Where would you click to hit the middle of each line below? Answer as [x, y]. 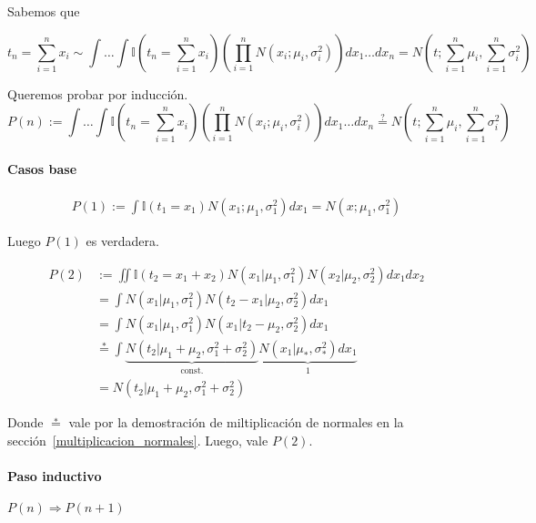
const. [192, 370]
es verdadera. [122, 241]
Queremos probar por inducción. [98, 93]
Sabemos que [44, 11]
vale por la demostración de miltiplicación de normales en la [236, 422]
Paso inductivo [55, 475]
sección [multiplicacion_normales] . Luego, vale [138, 440]
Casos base [42, 168]
